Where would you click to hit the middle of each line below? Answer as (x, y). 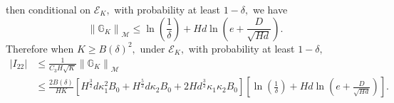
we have (270, 9)
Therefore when (40, 48)
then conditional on (48, 9)
